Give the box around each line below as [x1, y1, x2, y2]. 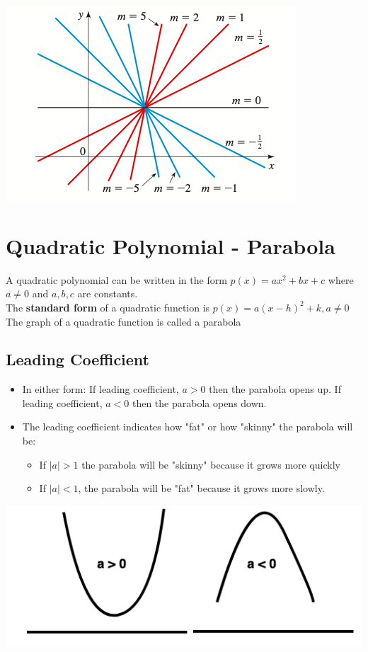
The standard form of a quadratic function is [6, 299, 210, 314]
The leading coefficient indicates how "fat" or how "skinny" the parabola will [22, 419, 353, 434]
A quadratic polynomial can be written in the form [6, 272, 227, 287]
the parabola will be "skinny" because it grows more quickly [81, 457, 341, 471]
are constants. [77, 286, 138, 301]
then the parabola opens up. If [209, 382, 341, 396]
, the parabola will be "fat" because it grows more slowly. [78, 481, 325, 496]
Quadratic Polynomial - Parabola [6, 231, 335, 260]
